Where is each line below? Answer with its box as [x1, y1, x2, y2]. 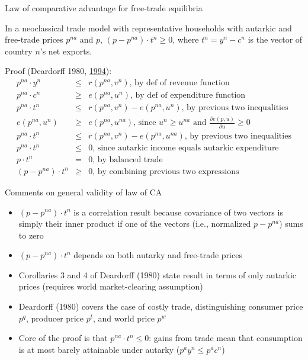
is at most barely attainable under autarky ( [18, 343, 180, 355]
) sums [279, 217, 303, 230]
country [5, 44, 33, 57]
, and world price [93, 311, 155, 324]
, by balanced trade [92, 155, 163, 164]
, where [172, 33, 199, 46]
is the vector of [248, 33, 303, 46]
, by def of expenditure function [130, 91, 246, 100]
